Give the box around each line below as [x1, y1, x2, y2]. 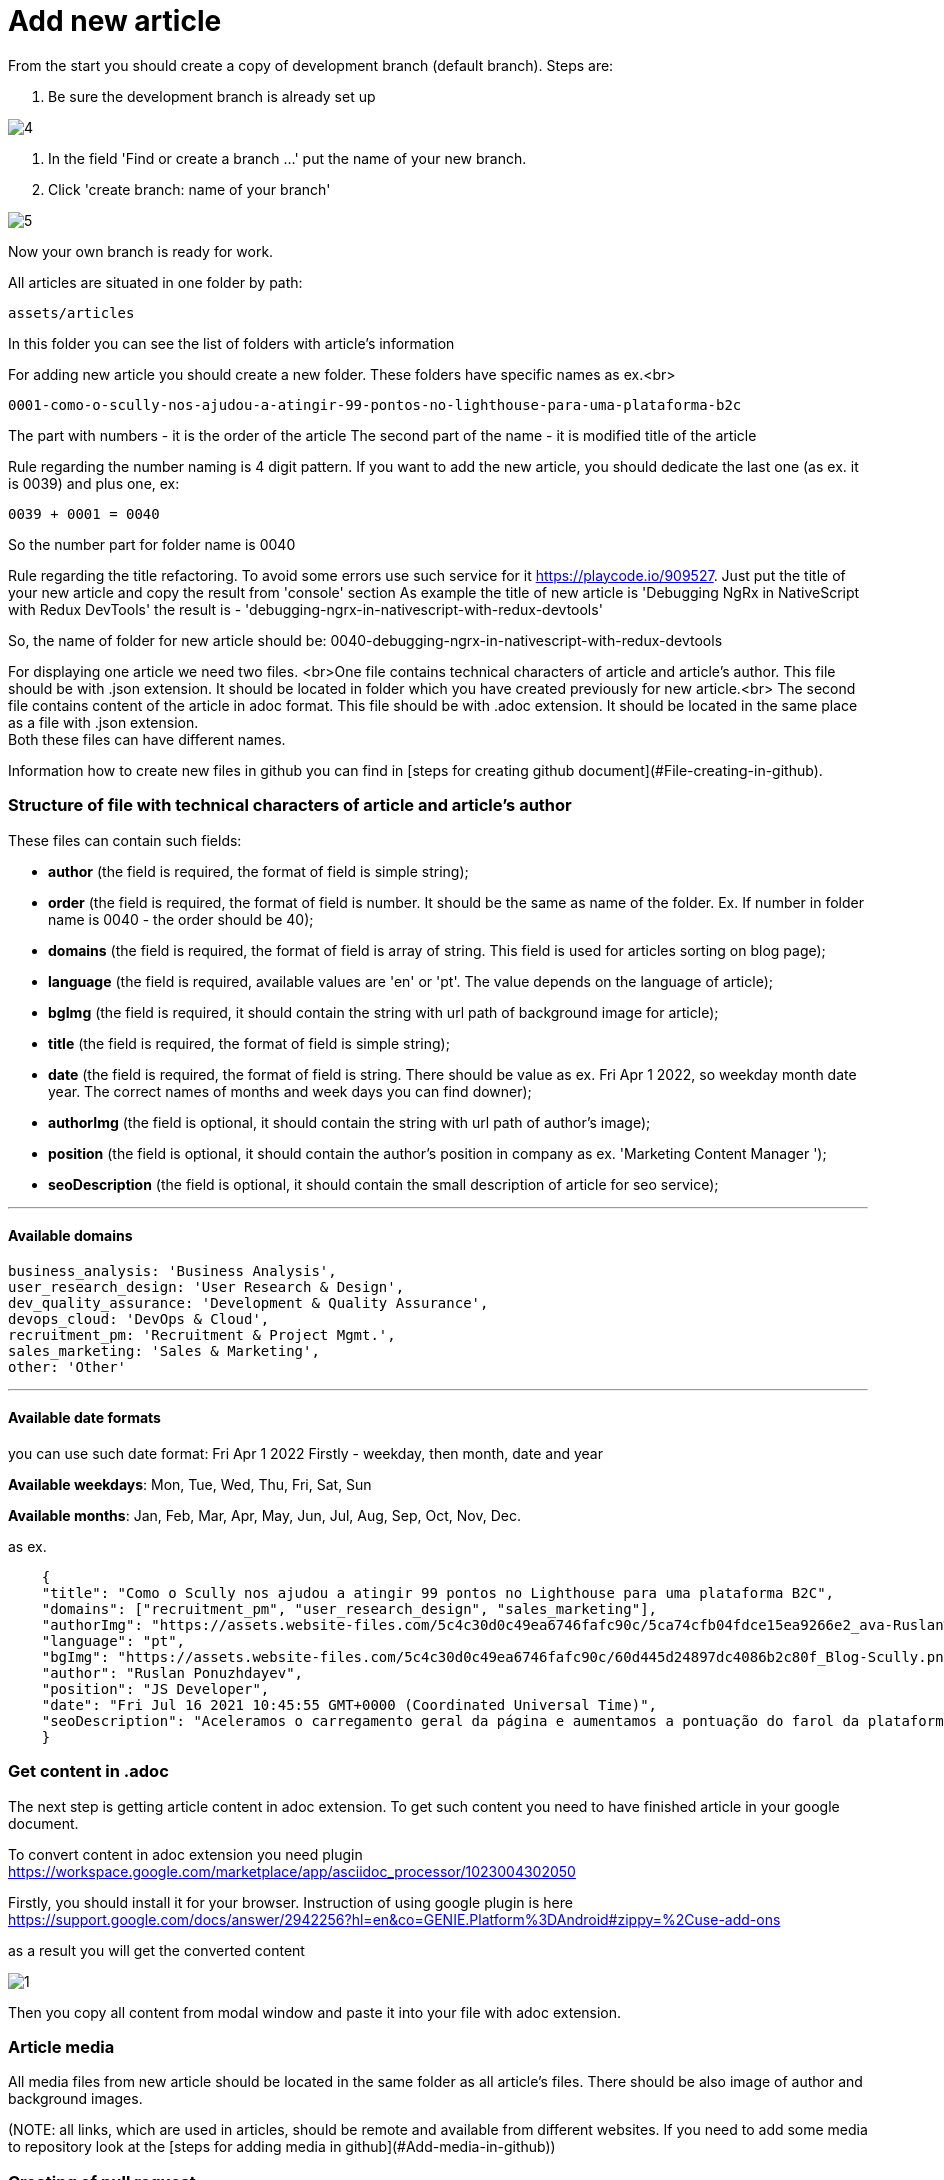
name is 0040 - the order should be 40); [48, 910, 314, 928]
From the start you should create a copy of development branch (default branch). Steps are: [8, 56, 614, 74]
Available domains [8, 1227, 133, 1245]
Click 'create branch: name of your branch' [48, 180, 331, 198]
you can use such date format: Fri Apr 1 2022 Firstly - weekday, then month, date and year [8, 1444, 603, 1462]
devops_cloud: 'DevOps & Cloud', [8, 1310, 270, 1327]
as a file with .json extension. [8, 713, 199, 731]
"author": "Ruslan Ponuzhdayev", [41, 1664, 304, 1681]
